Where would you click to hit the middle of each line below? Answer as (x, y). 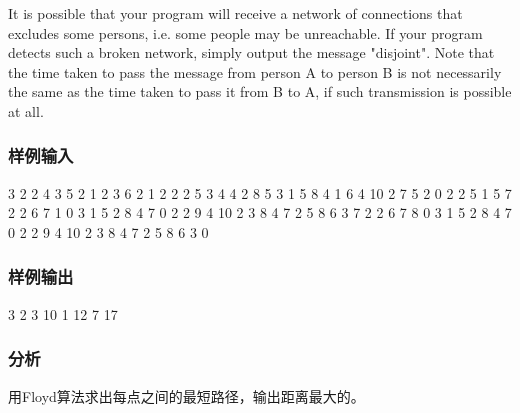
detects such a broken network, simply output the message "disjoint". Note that (251, 52)
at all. (26, 110)
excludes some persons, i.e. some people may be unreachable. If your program (245, 32)
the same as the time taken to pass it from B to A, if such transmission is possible (260, 91)
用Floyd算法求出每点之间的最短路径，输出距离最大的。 (186, 395)
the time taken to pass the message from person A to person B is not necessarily (255, 71)
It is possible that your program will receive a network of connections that (235, 13)
